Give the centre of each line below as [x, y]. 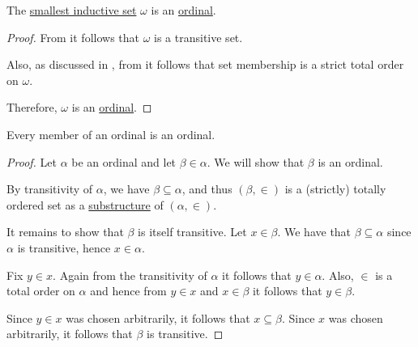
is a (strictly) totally [335, 189]
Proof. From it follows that [73, 37]
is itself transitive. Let [192, 232]
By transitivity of [50, 189]
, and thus [207, 189]
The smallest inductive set [72, 10]
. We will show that [256, 161]
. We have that [314, 232]
